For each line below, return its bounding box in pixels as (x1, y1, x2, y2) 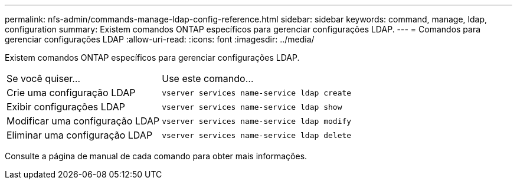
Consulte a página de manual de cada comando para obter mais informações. (5, 151, 307, 161)
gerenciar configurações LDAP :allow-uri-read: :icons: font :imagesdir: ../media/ (5, 34, 315, 44)
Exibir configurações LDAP (6, 101, 125, 113)
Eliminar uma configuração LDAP (6, 129, 153, 141)
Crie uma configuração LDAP (6, 87, 136, 98)
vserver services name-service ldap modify (162, 116, 352, 126)
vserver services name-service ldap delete (162, 130, 352, 140)
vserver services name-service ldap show (162, 102, 342, 111)
